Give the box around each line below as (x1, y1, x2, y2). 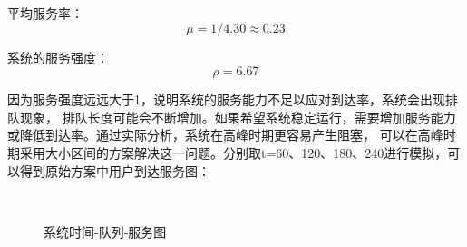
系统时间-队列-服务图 (44, 222, 167, 241)
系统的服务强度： (7, 47, 109, 66)
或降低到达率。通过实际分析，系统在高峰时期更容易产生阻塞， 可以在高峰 (7, 125, 443, 144)
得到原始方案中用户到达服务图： (19, 161, 210, 180)
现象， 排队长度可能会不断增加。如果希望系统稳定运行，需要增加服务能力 (19, 107, 456, 126)
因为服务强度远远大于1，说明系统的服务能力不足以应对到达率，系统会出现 (7, 90, 445, 109)
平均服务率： (7, 4, 83, 22)
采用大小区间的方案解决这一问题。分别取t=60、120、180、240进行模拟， (19, 143, 448, 162)
